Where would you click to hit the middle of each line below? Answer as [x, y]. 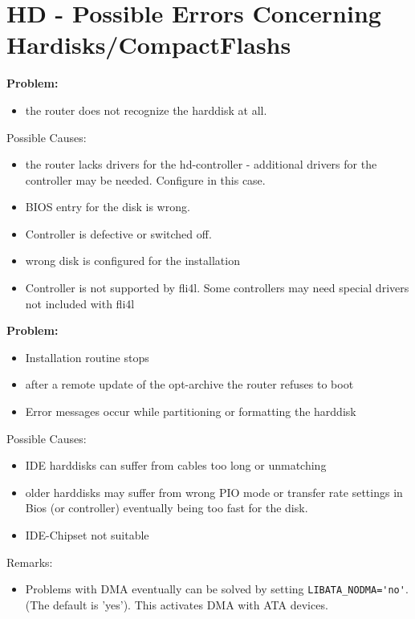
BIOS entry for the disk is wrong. [108, 207]
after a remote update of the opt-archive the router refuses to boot [189, 384]
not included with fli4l [80, 303]
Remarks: [30, 562]
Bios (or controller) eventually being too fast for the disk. [167, 508]
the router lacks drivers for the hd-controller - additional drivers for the [201, 164]
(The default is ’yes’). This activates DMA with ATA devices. [177, 604]
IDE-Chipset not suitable [87, 535]
